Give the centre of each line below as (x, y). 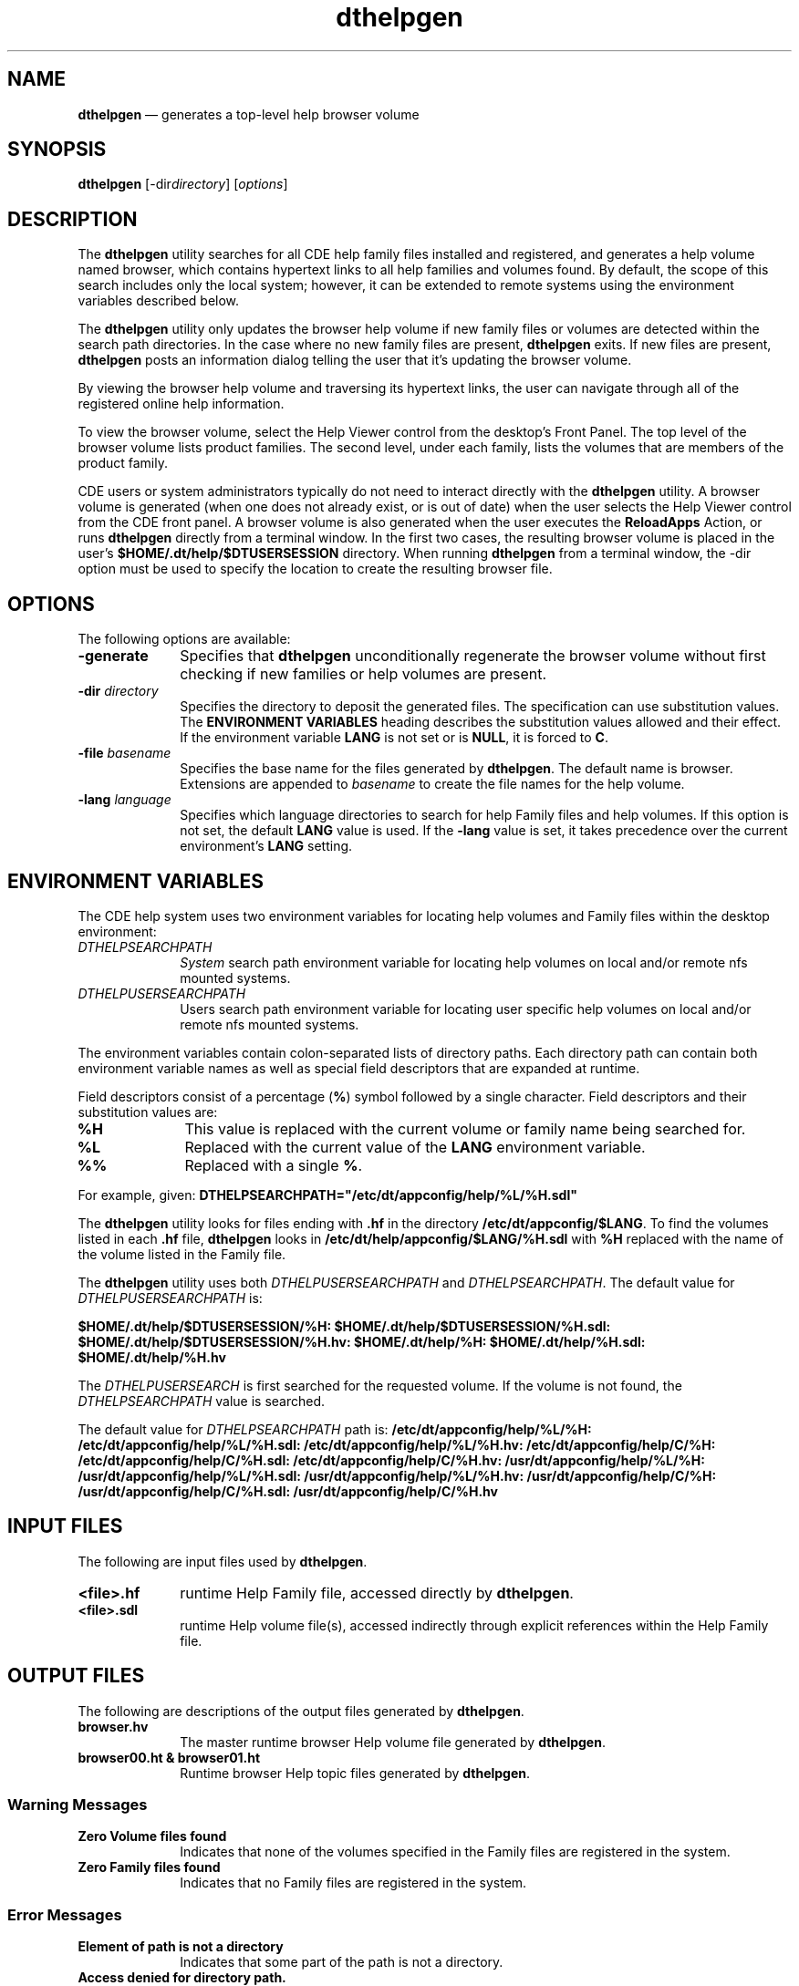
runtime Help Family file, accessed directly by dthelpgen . (377, 1593)
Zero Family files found (149, 1867)
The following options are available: (184, 639)
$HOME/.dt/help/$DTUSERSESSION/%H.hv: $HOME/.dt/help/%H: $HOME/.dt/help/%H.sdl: (362, 1341)
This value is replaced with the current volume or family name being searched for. (465, 1128)
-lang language (125, 800)
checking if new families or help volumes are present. (363, 674)
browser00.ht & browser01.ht (169, 1757)
